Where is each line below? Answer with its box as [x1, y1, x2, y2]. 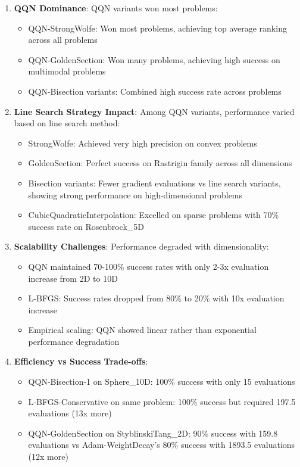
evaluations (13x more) [28, 407, 112, 419]
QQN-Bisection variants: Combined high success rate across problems [28, 85, 282, 97]
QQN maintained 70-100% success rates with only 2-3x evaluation [28, 260, 269, 272]
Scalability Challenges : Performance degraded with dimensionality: [14, 240, 269, 253]
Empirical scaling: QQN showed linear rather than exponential [28, 323, 257, 336]
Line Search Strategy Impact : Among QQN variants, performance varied [14, 105, 295, 117]
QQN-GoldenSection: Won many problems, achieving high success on [28, 53, 280, 66]
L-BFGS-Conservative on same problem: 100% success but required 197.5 [28, 395, 296, 407]
